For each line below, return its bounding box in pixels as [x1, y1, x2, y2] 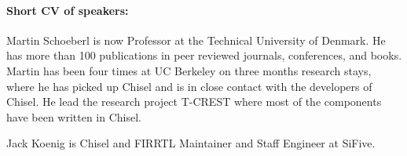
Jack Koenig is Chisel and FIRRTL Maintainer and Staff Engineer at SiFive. [6, 135, 376, 151]
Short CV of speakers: [6, 2, 129, 18]
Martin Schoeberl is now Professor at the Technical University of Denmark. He [6, 31, 386, 48]
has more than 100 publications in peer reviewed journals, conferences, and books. [6, 47, 402, 63]
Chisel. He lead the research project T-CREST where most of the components [6, 93, 382, 110]
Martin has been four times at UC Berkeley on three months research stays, [6, 62, 372, 78]
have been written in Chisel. [6, 108, 142, 125]
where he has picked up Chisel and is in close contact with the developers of [6, 78, 372, 94]
